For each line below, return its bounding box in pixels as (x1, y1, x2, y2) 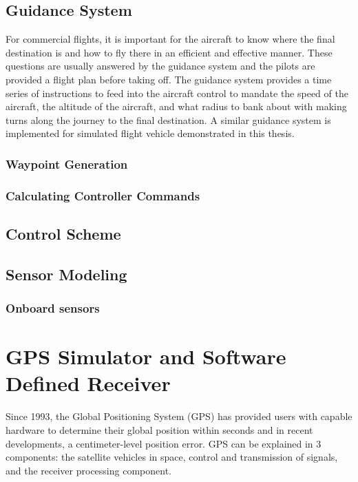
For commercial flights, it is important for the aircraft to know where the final (6, 32, 335, 46)
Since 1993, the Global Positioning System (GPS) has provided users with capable (6, 409, 352, 423)
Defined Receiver (6, 369, 171, 397)
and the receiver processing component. (6, 463, 171, 477)
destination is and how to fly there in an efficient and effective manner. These (6, 45, 333, 59)
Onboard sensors (6, 300, 100, 317)
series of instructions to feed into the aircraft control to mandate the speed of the (6, 85, 348, 100)
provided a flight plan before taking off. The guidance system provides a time (6, 72, 332, 86)
